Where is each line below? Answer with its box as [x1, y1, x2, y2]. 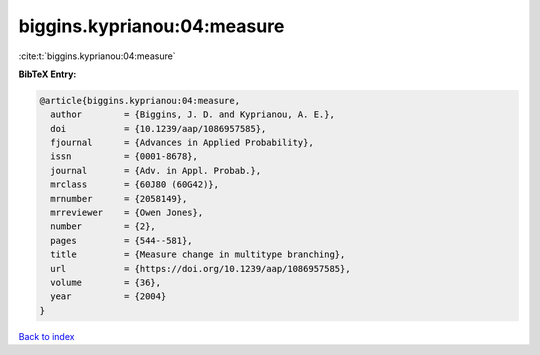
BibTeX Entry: [18, 68, 77, 80]
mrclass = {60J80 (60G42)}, [50, 179, 220, 190]
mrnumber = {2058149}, [50, 193, 188, 204]
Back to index [18, 330, 75, 342]
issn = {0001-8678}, [50, 151, 199, 162]
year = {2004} [50, 291, 167, 302]
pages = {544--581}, [50, 235, 194, 246]
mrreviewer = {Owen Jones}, [50, 207, 204, 219]
